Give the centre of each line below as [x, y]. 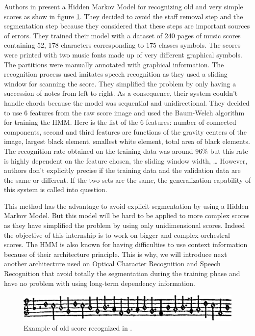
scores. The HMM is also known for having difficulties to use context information [126, 244]
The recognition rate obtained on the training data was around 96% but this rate [126, 151]
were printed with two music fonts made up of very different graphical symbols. [123, 54]
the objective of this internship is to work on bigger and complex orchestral [117, 235]
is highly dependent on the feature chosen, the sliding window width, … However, [126, 160]
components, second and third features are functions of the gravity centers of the [125, 131]
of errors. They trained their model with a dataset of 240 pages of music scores [122, 35]
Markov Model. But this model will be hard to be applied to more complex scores [127, 215]
